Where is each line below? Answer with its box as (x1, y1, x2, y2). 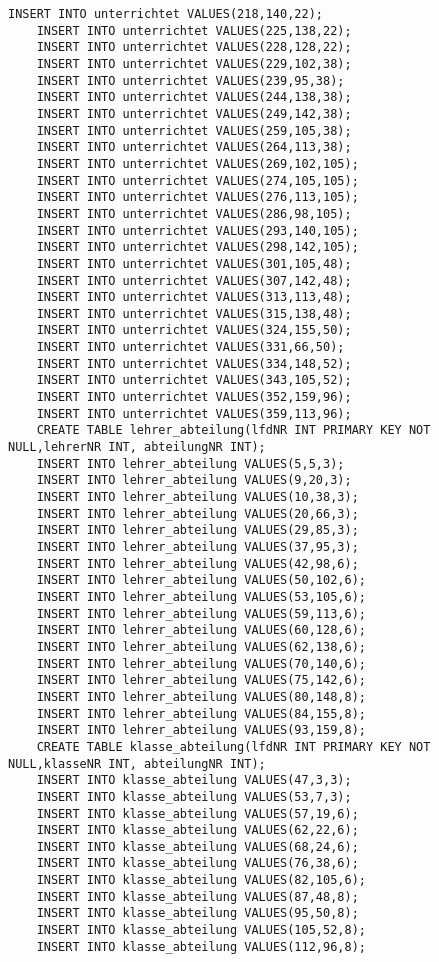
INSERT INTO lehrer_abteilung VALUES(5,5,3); (36, 456, 345, 471)
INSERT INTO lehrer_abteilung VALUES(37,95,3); (36, 540, 359, 554)
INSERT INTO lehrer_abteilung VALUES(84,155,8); (36, 706, 366, 721)
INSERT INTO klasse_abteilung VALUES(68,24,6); (36, 839, 359, 854)
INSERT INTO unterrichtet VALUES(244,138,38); (36, 90, 352, 105)
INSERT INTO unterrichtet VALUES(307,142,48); (36, 273, 352, 288)
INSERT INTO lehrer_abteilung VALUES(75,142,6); (36, 673, 366, 688)
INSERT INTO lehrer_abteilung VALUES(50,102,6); (36, 573, 366, 588)
